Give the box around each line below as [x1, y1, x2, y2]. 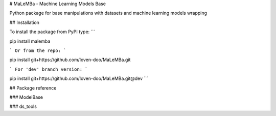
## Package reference [9, 84, 57, 91]
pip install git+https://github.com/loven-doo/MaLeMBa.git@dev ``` [9, 75, 148, 81]
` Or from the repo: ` [9, 47, 66, 53]
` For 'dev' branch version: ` [9, 66, 88, 72]
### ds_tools [9, 103, 37, 109]
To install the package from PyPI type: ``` [9, 28, 96, 35]
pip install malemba [9, 38, 51, 44]
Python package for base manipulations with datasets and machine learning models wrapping [9, 10, 207, 16]
